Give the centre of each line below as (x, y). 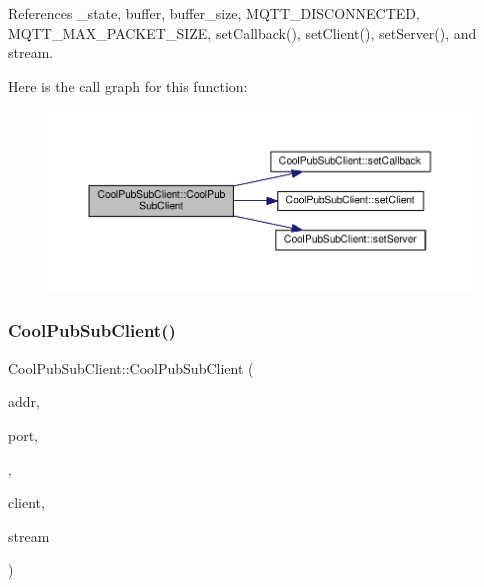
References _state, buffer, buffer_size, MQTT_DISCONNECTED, (214, 13)
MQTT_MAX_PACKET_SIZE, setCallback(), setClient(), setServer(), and (242, 32)
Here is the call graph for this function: (128, 85)
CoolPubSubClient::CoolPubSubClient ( (131, 367)
